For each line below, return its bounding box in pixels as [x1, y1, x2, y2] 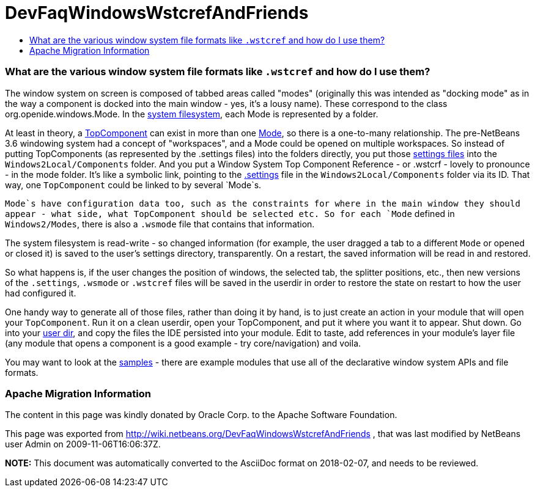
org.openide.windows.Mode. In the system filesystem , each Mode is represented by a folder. [5, 108, 378, 119]
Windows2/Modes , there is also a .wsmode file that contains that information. [5, 218, 315, 229]
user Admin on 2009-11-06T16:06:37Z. [5, 439, 161, 450]
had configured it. [5, 287, 76, 298]
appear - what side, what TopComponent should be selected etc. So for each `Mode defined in [5, 208, 455, 219]
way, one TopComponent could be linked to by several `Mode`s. [5, 179, 262, 190]
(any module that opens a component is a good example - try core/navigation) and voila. [5, 337, 361, 348]
